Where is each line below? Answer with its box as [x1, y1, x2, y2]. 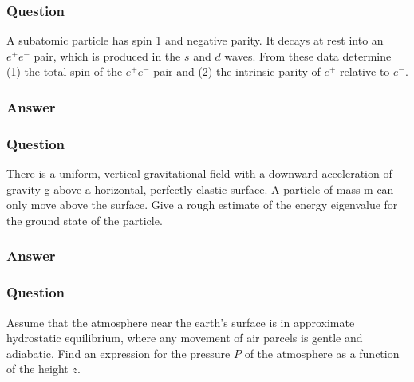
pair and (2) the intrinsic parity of [153, 63, 321, 80]
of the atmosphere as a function [244, 345, 400, 361]
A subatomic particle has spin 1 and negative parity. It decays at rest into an [6, 32, 384, 49]
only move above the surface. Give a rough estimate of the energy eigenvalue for [6, 196, 398, 213]
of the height [6, 360, 69, 377]
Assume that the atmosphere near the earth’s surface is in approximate [6, 313, 355, 330]
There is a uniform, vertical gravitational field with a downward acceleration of [6, 165, 392, 182]
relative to [340, 63, 390, 80]
